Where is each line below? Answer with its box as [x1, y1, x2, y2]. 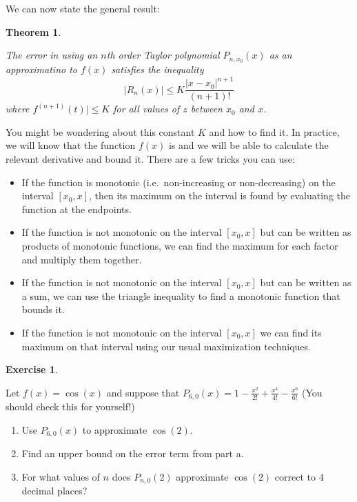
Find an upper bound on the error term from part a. [21, 446, 244, 461]
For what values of [21, 469, 100, 483]
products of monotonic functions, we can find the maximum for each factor [21, 238, 338, 252]
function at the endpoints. [21, 201, 132, 216]
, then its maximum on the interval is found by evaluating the [89, 188, 350, 203]
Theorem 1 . [6, 24, 61, 39]
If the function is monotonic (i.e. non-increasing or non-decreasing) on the [21, 174, 336, 189]
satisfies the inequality [111, 62, 204, 77]
